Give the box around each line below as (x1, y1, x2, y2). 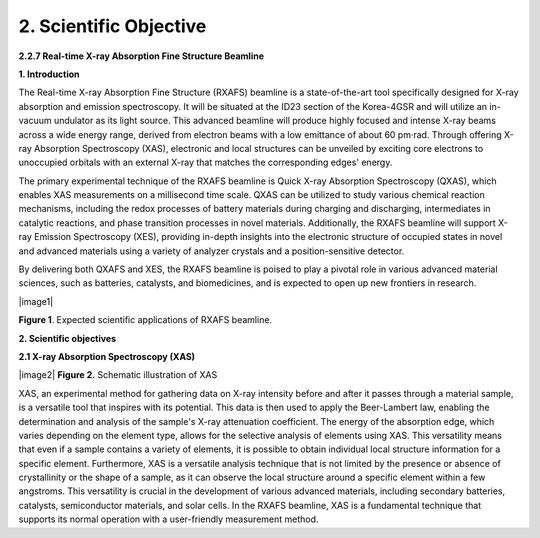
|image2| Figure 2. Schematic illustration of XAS (18, 369, 218, 381)
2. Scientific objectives (18, 332, 117, 344)
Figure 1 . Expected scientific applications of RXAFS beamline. (18, 314, 273, 326)
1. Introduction (18, 68, 80, 80)
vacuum (18, 115, 52, 127)
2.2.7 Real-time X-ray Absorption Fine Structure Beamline (18, 50, 265, 62)
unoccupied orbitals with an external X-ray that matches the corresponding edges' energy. (18, 156, 393, 169)
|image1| (18, 295, 54, 307)
